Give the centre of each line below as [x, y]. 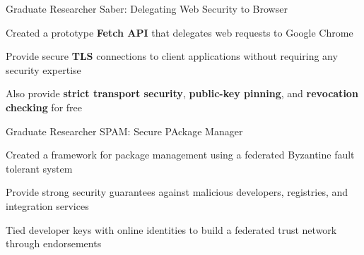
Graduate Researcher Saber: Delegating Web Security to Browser [147, 8]
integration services [47, 205]
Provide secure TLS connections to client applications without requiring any [172, 56]
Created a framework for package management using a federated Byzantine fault [180, 155]
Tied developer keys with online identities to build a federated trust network [171, 229]
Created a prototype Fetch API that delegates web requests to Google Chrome [180, 32]
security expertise [43, 69]
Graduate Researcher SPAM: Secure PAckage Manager [124, 131]
